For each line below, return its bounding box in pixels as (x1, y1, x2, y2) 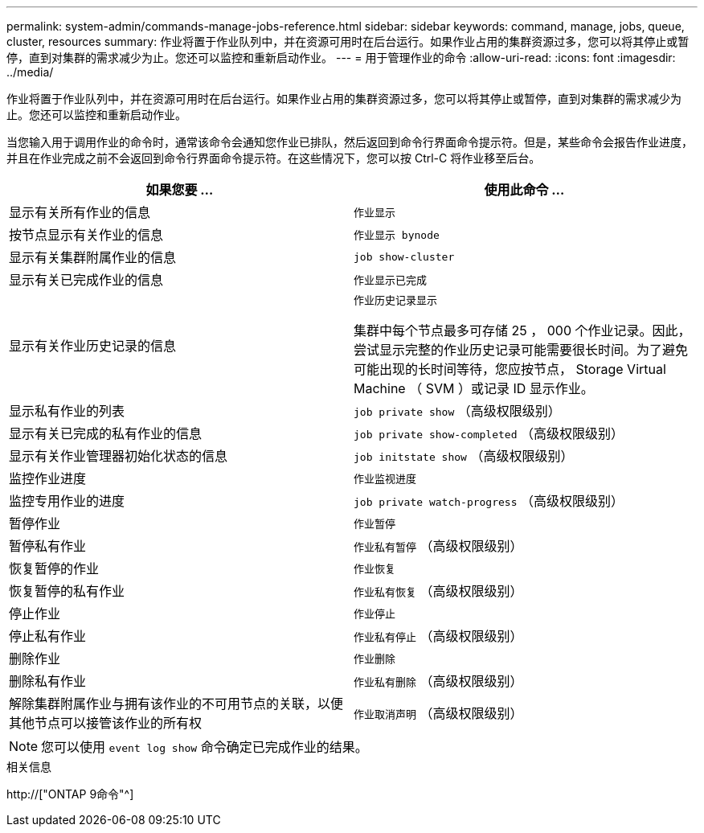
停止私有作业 (9, 628, 87, 644)
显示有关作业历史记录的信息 (9, 337, 177, 354)
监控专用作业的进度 (9, 493, 125, 509)
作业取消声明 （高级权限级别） (354, 705, 523, 721)
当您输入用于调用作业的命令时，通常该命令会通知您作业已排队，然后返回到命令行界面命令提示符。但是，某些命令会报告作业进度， (6, 135, 693, 149)
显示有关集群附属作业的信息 (9, 249, 177, 265)
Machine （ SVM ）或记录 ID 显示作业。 (354, 380, 594, 396)
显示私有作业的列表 (9, 403, 125, 419)
